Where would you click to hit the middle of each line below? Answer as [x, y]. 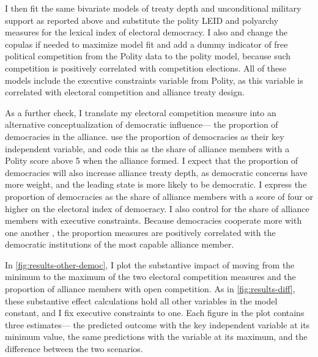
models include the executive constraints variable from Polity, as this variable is [154, 80]
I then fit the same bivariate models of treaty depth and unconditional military [153, 8]
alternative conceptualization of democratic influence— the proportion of [142, 124]
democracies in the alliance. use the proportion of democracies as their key [145, 136]
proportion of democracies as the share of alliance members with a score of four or [159, 196]
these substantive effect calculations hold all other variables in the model [141, 300]
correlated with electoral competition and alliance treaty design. [125, 92]
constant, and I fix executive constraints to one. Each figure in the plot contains [155, 313]
